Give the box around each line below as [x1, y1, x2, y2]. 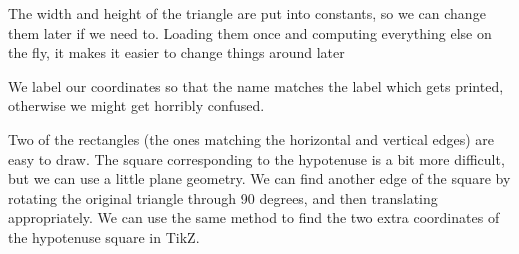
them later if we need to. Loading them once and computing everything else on [8, 22, 492, 43]
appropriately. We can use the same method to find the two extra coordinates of [8, 207, 500, 228]
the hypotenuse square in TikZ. [8, 226, 200, 247]
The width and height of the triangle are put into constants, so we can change [8, 3, 486, 23]
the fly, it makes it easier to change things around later [8, 42, 345, 63]
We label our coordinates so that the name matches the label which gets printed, [8, 75, 504, 96]
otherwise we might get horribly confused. [8, 95, 265, 116]
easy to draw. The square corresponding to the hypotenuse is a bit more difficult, [8, 148, 505, 169]
